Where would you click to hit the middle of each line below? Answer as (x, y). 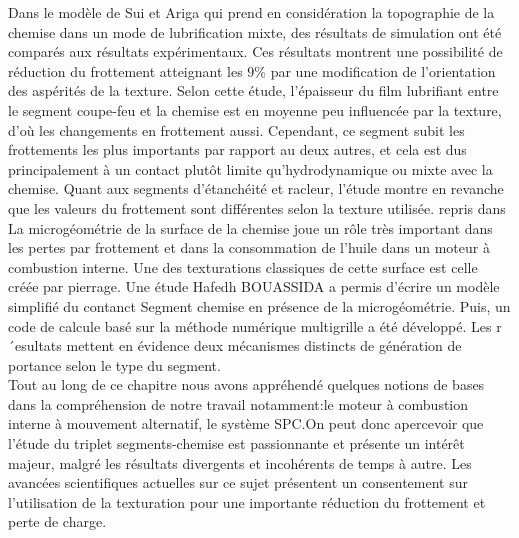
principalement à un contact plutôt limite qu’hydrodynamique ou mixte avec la (250, 168)
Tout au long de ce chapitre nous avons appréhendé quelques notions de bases (246, 384)
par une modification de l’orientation (383, 70)
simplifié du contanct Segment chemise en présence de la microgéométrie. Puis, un (259, 305)
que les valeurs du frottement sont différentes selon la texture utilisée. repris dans (257, 207)
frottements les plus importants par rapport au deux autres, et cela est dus (237, 149)
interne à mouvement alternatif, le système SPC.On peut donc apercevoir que (246, 423)
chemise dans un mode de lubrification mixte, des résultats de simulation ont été (255, 31)
